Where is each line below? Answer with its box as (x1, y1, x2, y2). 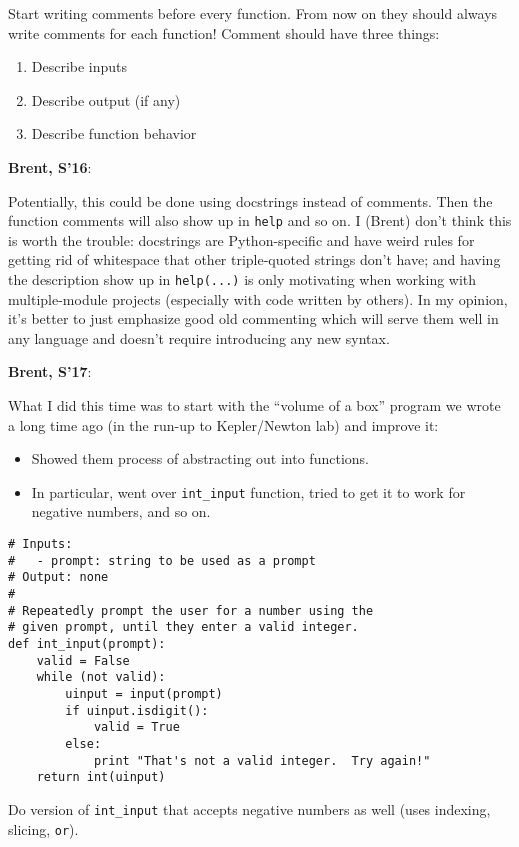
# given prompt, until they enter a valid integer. (8, 620, 359, 635)
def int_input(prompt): (8, 637, 166, 651)
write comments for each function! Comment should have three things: (8, 22, 440, 43)
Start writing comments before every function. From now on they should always (8, 3, 498, 23)
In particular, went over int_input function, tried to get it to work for (31, 481, 466, 502)
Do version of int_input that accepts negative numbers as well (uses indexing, (8, 798, 491, 819)
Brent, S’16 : (8, 156, 92, 177)
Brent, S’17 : (8, 361, 92, 382)
